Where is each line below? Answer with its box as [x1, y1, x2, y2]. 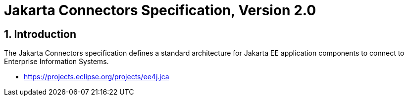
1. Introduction [4, 28, 76, 40]
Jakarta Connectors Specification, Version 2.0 [4, 2, 316, 19]
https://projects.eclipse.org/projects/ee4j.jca [24, 72, 169, 81]
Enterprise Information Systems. [4, 57, 109, 66]
